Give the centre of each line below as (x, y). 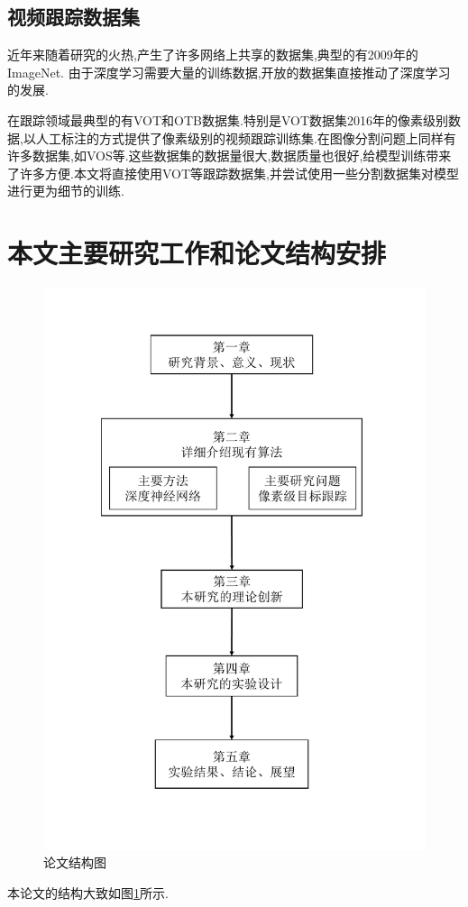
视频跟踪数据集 (73, 17)
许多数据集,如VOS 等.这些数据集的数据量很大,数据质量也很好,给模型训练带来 (229, 156)
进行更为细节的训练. (66, 191)
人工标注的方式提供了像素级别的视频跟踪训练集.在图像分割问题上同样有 (246, 137)
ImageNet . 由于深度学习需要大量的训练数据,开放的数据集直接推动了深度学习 (229, 72)
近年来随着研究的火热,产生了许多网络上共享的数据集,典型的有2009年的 (213, 55)
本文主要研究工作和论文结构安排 (197, 253)
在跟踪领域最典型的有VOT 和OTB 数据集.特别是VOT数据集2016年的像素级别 (228, 119)
